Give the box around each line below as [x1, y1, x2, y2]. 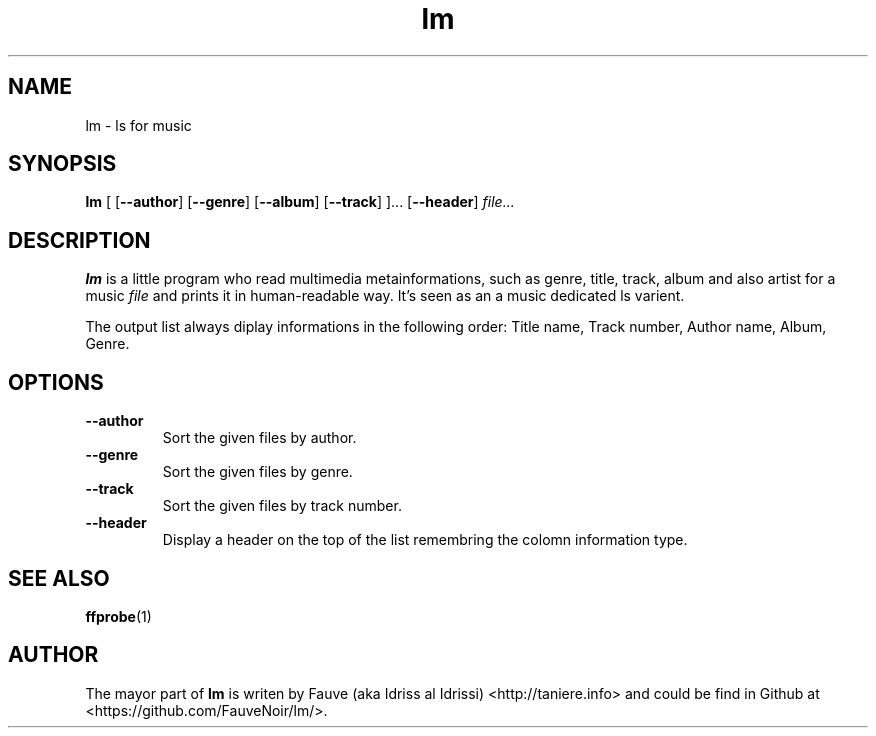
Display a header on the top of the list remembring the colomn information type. [162, 531, 688, 549]
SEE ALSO [8, 565, 110, 591]
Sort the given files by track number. [162, 497, 402, 515]
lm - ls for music [85, 116, 192, 134]
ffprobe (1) [85, 607, 152, 625]
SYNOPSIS [8, 151, 117, 177]
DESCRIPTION [8, 227, 151, 253]
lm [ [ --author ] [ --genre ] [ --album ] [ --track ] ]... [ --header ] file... [85, 193, 515, 211]
